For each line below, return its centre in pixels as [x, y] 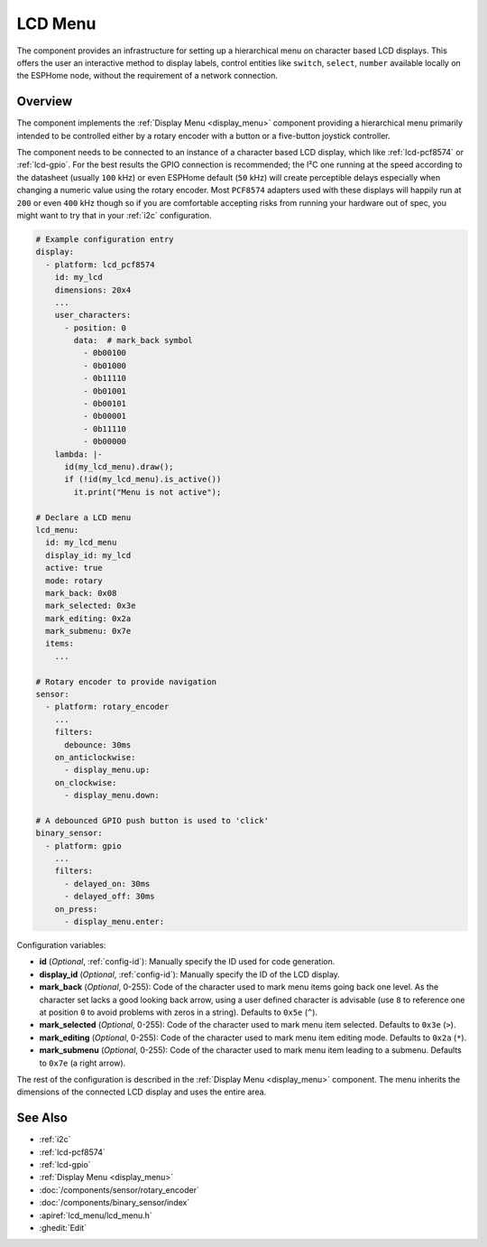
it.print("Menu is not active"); [147, 492]
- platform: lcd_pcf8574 [100, 265]
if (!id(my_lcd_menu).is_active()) [143, 479]
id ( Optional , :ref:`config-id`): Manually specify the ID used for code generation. [187, 962]
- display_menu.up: [107, 770]
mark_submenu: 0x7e [88, 631]
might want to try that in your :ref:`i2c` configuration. [114, 215]
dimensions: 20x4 [93, 290]
